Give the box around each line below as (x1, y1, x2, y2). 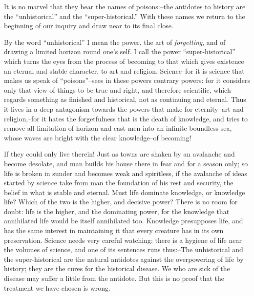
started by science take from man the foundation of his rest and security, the (4, 178, 233, 188)
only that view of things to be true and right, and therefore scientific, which (4, 84, 231, 95)
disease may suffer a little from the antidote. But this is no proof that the (4, 273, 225, 283)
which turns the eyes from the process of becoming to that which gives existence (4, 56, 244, 66)
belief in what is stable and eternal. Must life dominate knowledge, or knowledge (4, 187, 245, 197)
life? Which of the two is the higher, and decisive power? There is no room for (4, 197, 238, 207)
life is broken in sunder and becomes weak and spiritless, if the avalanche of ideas (4, 168, 248, 178)
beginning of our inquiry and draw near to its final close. (4, 20, 173, 31)
